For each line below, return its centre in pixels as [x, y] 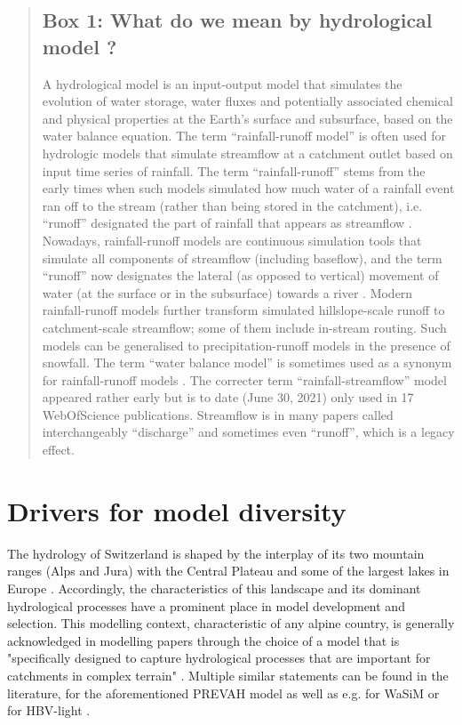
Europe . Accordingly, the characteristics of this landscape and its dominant [214, 588]
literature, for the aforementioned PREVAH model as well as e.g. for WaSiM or [223, 693]
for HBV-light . [49, 710]
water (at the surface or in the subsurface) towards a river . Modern [227, 292]
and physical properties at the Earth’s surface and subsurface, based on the [247, 118]
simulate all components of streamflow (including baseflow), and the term [242, 258]
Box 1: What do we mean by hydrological [237, 20]
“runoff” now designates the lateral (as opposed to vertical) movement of [240, 275]
